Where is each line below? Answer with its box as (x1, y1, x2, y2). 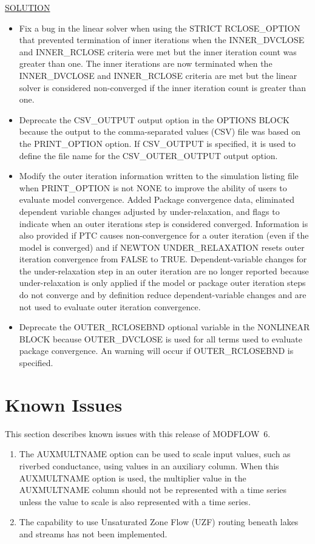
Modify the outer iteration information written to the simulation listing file (19, 169, 299, 182)
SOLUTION (5, 1, 50, 13)
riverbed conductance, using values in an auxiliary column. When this (19, 459, 279, 472)
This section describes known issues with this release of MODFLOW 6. (5, 427, 271, 440)
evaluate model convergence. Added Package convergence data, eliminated (19, 193, 295, 206)
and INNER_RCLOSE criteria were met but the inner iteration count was (19, 45, 297, 58)
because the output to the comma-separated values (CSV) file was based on (19, 125, 300, 138)
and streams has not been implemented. (19, 527, 168, 540)
